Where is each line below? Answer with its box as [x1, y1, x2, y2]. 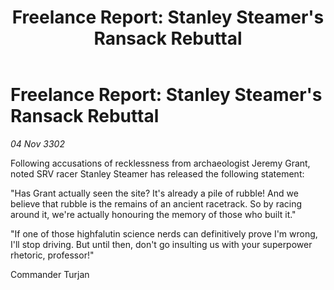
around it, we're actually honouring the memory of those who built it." [10, 208, 297, 220]
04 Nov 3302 [10, 137, 65, 150]
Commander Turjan [10, 268, 90, 280]
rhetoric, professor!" [10, 249, 95, 261]
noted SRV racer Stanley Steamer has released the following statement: [10, 167, 305, 180]
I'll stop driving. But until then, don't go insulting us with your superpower [10, 238, 313, 250]
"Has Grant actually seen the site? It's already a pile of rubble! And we [10, 187, 299, 199]
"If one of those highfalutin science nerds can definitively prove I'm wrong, [10, 227, 318, 240]
